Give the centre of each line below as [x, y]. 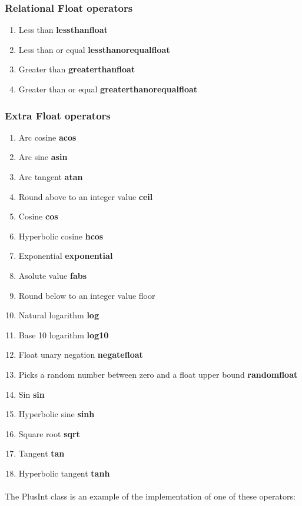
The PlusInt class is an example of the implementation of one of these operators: [150, 496]
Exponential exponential [66, 256]
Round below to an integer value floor [87, 295]
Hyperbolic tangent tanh [64, 473]
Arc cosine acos [47, 137]
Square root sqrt [49, 433]
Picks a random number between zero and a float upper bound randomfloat [158, 374]
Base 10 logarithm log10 [64, 334]
